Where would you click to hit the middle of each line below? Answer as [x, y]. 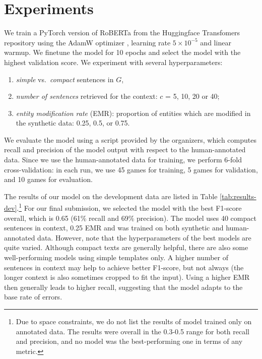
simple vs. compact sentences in [65, 79]
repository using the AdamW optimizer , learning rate [87, 42]
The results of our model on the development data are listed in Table [111, 196]
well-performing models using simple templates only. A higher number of [116, 257]
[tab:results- [238, 196]
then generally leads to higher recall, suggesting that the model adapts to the [123, 287]
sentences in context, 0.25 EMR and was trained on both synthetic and [114, 228]
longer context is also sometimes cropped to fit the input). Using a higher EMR [127, 277]
